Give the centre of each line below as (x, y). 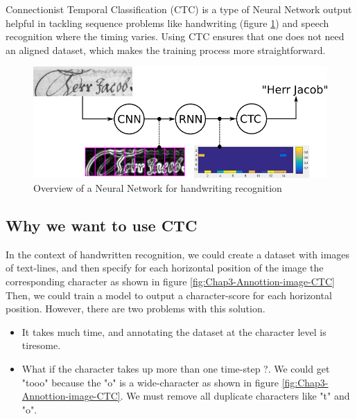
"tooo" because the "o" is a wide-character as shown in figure (150, 382)
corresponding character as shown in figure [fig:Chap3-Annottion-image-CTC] (170, 282)
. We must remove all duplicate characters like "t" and (235, 396)
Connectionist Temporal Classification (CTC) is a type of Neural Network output (179, 9)
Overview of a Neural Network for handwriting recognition (158, 188)
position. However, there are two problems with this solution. (136, 309)
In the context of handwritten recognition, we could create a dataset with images (178, 254)
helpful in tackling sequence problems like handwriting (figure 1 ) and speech (167, 23)
